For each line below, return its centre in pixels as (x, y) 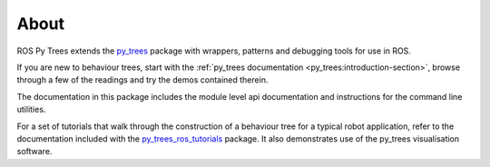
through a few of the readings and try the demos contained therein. (142, 80)
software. (34, 152)
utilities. (31, 110)
